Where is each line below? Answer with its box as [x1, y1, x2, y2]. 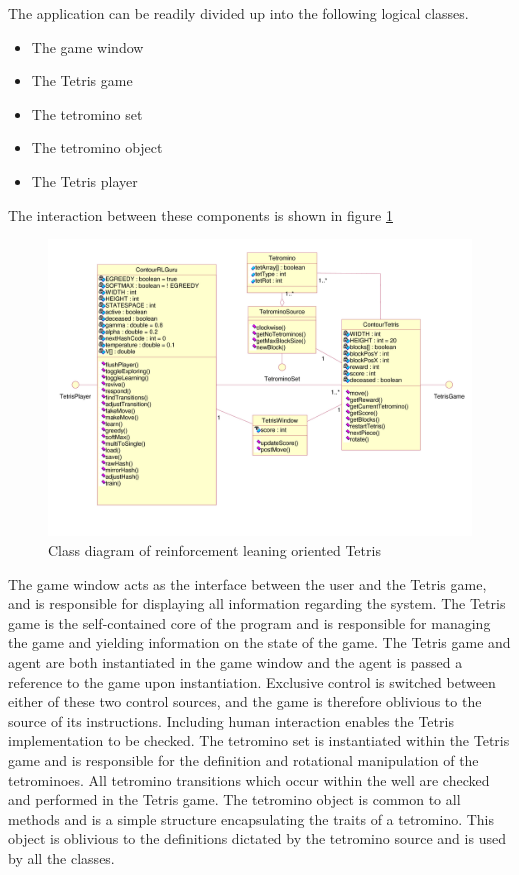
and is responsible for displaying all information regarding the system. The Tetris [8, 593, 506, 614]
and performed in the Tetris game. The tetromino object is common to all [8, 789, 461, 810]
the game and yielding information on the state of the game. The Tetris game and [8, 632, 511, 653]
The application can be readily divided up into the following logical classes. [8, 3, 469, 23]
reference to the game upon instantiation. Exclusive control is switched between [8, 671, 496, 692]
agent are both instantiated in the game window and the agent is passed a [8, 652, 463, 673]
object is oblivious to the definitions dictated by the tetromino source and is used [8, 828, 506, 849]
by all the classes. [8, 847, 115, 868]
